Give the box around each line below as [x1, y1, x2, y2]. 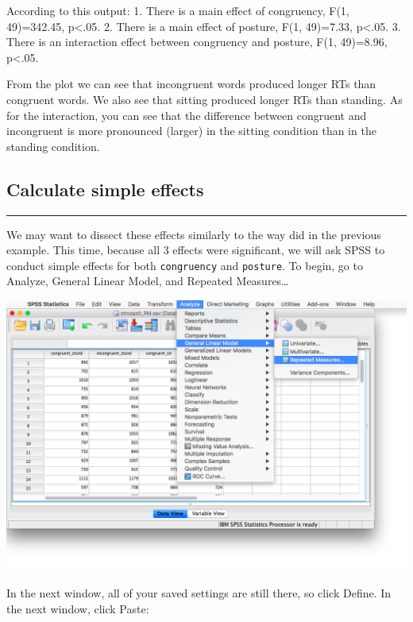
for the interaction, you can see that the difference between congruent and [6, 106, 367, 123]
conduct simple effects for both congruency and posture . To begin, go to [6, 257, 363, 273]
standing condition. [6, 137, 100, 154]
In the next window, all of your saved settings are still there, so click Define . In [6, 585, 392, 601]
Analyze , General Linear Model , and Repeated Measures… [6, 272, 289, 289]
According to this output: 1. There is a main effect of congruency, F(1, [6, 2, 349, 18]
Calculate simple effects [6, 176, 204, 201]
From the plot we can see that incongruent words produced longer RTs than [6, 75, 376, 92]
